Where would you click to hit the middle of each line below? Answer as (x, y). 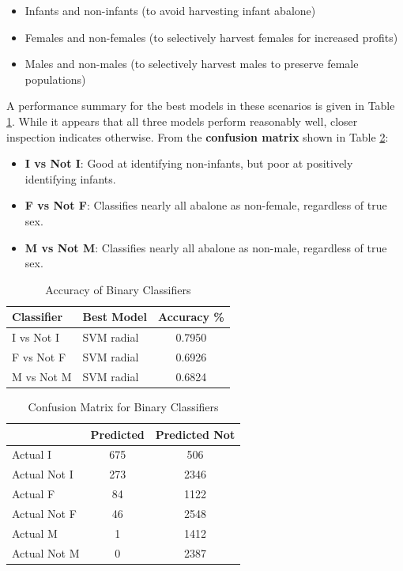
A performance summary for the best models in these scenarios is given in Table (201, 106)
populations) (55, 79)
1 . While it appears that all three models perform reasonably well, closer (182, 121)
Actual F (34, 494)
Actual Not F (44, 513)
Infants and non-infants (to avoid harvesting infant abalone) (170, 10)
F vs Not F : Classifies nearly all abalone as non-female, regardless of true (206, 205)
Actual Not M (46, 552)
